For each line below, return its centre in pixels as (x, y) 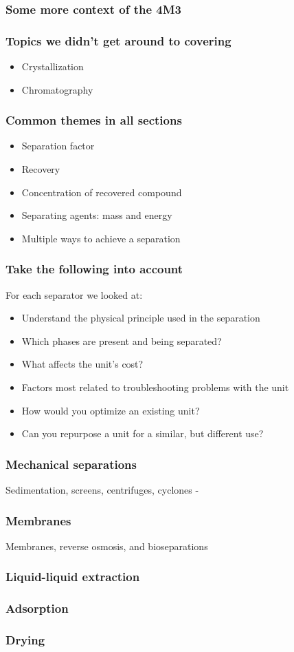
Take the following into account (94, 269)
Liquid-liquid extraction (73, 577)
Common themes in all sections (94, 120)
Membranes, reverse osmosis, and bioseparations (107, 546)
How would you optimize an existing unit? (111, 410)
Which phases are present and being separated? (122, 340)
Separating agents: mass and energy (97, 215)
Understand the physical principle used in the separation (141, 318)
